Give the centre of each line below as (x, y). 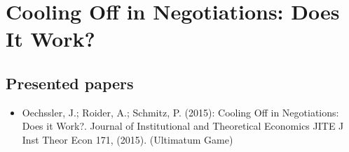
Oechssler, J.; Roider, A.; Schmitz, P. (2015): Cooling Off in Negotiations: (180, 112)
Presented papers (70, 83)
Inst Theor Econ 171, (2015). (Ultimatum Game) (128, 139)
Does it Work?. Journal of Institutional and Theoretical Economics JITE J (183, 126)
